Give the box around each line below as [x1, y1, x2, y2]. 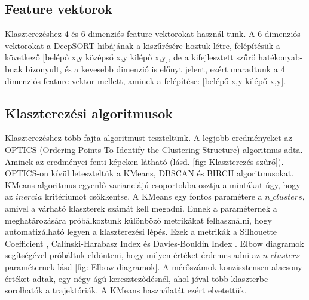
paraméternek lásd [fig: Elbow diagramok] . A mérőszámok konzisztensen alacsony [5, 260, 302, 273]
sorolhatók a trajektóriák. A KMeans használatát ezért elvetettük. [5, 284, 247, 296]
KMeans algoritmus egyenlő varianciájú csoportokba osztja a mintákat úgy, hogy [5, 178, 301, 191]
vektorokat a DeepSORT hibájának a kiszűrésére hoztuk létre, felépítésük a [5, 39, 280, 51]
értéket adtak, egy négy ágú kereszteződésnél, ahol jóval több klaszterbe [5, 272, 268, 284]
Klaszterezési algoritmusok [5, 103, 173, 122]
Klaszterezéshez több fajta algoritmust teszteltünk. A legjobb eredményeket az [5, 131, 292, 144]
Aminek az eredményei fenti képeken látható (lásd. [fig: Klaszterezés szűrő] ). [5, 155, 284, 167]
